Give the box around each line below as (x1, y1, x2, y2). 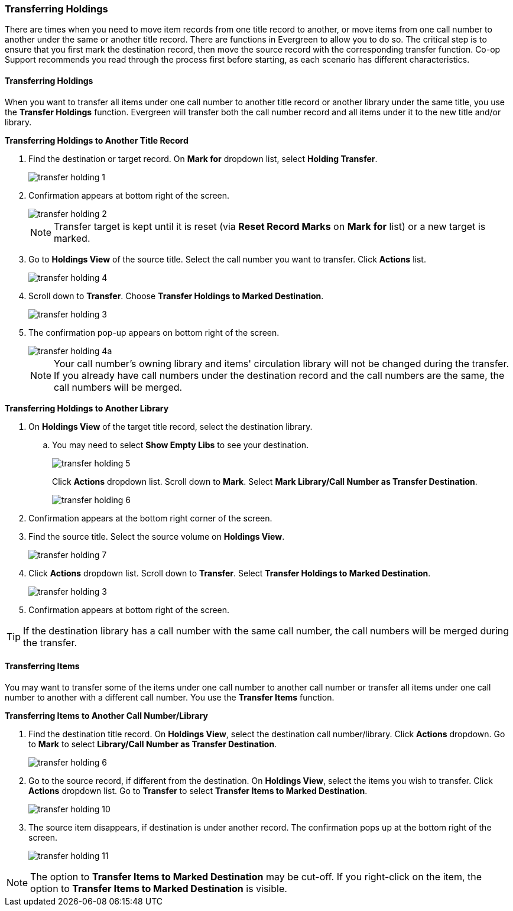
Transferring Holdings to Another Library (5, 403, 169, 413)
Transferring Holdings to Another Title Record (5, 135, 189, 145)
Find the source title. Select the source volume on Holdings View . (28, 531, 285, 542)
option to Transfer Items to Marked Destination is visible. (30, 882, 287, 894)
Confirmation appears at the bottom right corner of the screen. (28, 513, 272, 523)
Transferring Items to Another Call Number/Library (5, 710, 208, 721)
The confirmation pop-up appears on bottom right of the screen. (28, 327, 280, 338)
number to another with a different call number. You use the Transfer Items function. (5, 692, 335, 702)
